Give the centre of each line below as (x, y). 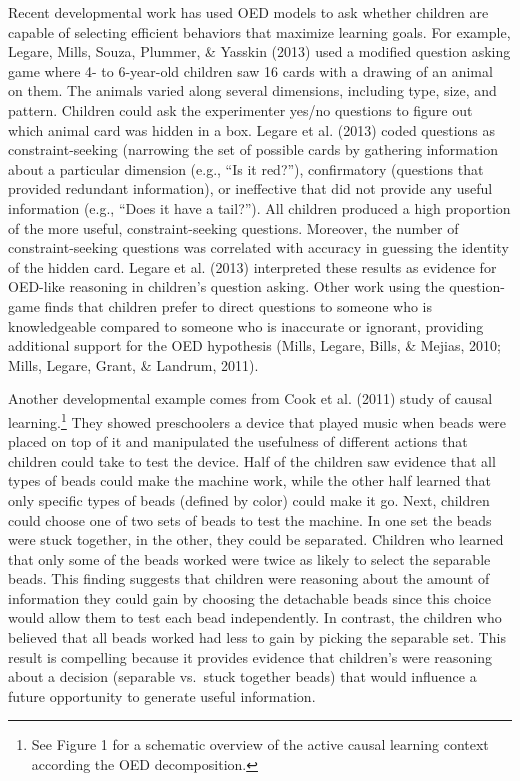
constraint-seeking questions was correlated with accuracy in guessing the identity (258, 247)
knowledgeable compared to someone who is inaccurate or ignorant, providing (246, 325)
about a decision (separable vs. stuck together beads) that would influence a (242, 676)
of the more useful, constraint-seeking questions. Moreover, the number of (233, 227)
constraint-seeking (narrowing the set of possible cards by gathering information (253, 149)
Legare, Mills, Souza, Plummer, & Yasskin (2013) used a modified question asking (259, 51)
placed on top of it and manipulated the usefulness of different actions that (238, 441)
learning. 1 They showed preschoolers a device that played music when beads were (257, 420)
